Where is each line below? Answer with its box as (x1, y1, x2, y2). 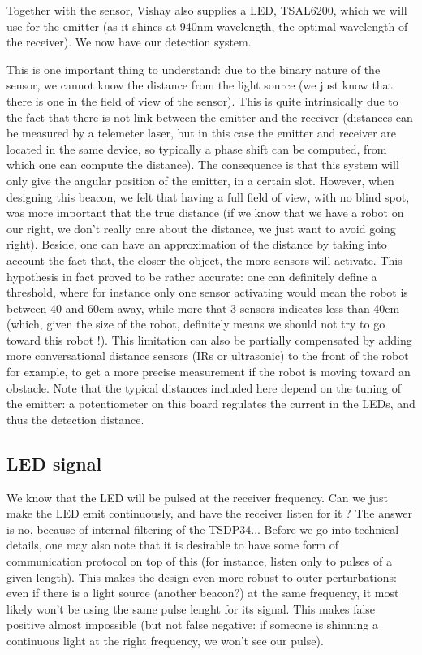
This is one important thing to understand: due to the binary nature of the (6, 60, 381, 77)
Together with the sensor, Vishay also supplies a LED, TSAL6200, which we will (6, 2, 407, 18)
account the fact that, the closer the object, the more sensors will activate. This (6, 251, 403, 268)
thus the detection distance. (6, 410, 144, 427)
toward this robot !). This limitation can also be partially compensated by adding (6, 331, 412, 348)
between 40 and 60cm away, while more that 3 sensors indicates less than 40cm (6, 299, 400, 316)
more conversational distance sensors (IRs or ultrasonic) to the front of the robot (6, 347, 409, 364)
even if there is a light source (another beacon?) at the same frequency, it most (6, 584, 399, 601)
